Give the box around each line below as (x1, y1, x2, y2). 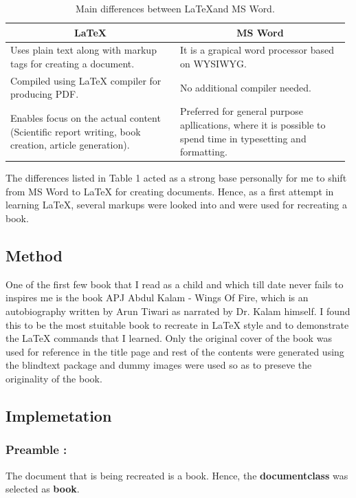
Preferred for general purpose (179, 104, 303, 118)
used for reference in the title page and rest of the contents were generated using (5, 344, 344, 358)
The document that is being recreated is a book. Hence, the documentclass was (5, 468, 348, 482)
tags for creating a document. (10, 56, 135, 71)
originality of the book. (5, 371, 102, 385)
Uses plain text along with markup (10, 43, 157, 57)
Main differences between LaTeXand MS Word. (76, 1, 275, 15)
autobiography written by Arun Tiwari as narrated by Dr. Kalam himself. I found (5, 303, 351, 318)
